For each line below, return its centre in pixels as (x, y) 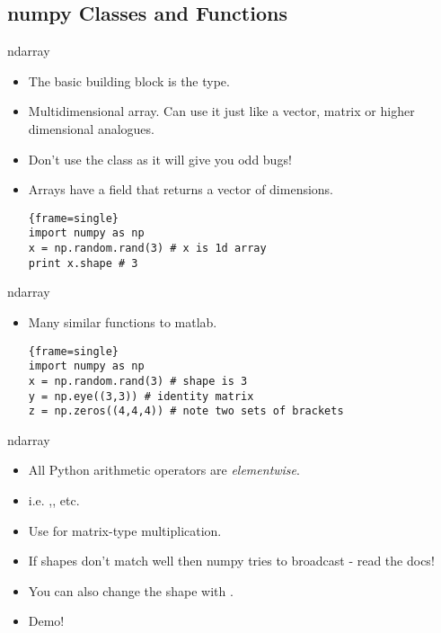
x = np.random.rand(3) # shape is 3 (138, 381)
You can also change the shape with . (131, 590)
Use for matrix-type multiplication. (125, 530)
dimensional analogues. (91, 128)
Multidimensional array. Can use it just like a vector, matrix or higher (221, 111)
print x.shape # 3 (83, 263)
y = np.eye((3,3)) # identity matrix (141, 396)
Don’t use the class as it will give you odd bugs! (160, 159)
